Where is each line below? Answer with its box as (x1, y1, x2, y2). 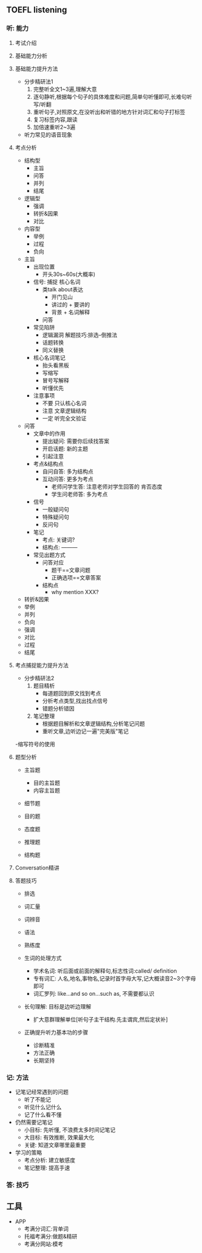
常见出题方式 (33, 551, 66, 558)
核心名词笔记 (33, 354, 66, 361)
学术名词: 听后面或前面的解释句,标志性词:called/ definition (33, 967, 177, 974)
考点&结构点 (33, 460, 64, 467)
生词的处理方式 (24, 954, 62, 961)
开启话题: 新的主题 (42, 445, 89, 452)
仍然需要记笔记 (15, 1118, 53, 1126)
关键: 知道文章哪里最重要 (24, 1141, 86, 1149)
